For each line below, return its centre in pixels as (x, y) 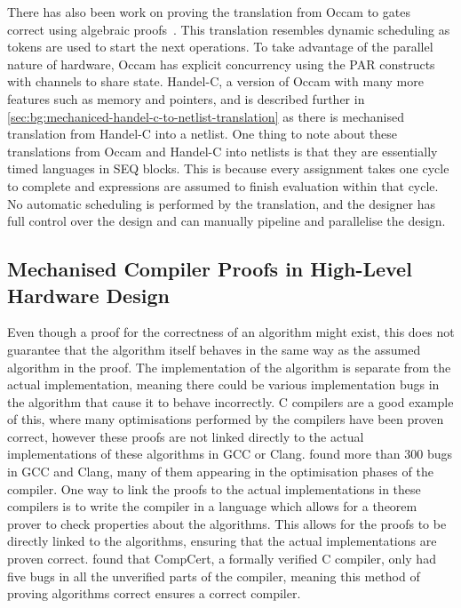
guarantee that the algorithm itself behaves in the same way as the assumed (214, 349)
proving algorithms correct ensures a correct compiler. (154, 593)
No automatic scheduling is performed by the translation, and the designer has (222, 203)
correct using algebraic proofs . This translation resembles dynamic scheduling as (229, 29)
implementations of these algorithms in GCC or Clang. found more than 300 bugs (230, 454)
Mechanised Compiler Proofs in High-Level (210, 269)
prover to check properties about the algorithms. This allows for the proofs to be (227, 523)
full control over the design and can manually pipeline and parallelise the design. (227, 221)
